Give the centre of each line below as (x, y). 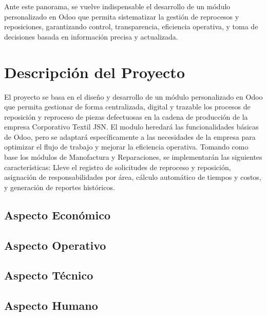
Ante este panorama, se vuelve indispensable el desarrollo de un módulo (117, 6)
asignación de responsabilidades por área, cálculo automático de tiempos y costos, (133, 177)
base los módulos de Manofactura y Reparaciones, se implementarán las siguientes (133, 157)
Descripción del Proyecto (94, 72)
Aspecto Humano (51, 305)
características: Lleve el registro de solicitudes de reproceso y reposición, (118, 167)
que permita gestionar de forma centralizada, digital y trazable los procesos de (127, 107)
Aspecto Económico (57, 215)
